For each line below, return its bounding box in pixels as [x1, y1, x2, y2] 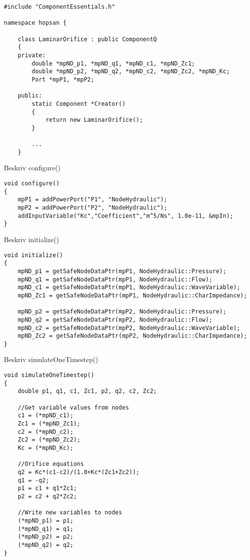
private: [17, 51, 46, 59]
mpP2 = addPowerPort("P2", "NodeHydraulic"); [17, 204, 167, 212]
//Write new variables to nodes [17, 509, 122, 516]
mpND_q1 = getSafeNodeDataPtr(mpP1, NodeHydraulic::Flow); [17, 276, 213, 283]
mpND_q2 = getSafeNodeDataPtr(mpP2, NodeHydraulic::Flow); [17, 316, 213, 323]
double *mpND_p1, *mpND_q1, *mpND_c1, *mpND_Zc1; [32, 60, 195, 67]
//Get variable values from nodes [17, 404, 129, 411]
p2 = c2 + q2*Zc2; [17, 493, 77, 500]
